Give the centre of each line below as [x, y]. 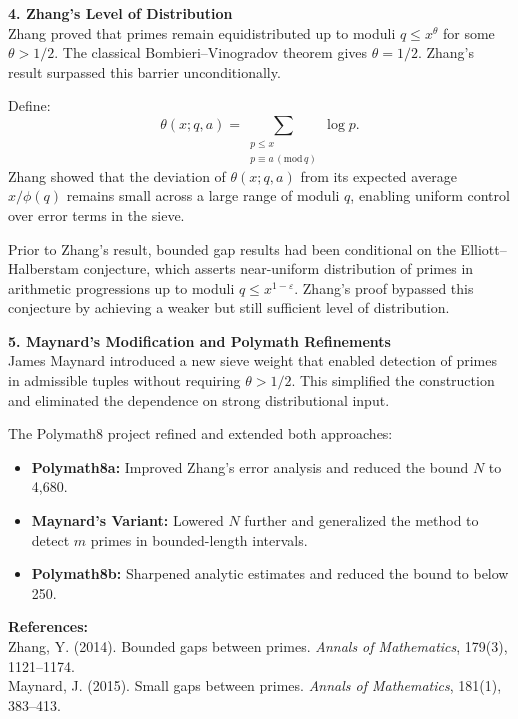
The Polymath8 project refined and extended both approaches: [200, 433]
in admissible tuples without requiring [124, 380]
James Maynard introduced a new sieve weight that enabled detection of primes [252, 360]
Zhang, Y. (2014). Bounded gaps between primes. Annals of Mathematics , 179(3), [258, 646]
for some [468, 32]
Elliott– [483, 248]
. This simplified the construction [393, 380]
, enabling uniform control [430, 195]
